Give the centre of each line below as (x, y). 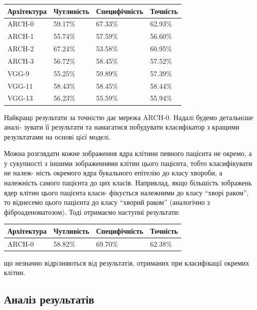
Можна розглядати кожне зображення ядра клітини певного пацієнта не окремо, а (128, 153)
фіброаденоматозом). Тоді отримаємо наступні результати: (92, 212)
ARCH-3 (21, 61)
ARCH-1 (21, 36)
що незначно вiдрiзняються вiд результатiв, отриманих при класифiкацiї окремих (127, 262)
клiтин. (15, 272)
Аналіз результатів (49, 299)
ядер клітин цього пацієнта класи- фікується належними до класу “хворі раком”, (127, 192)
